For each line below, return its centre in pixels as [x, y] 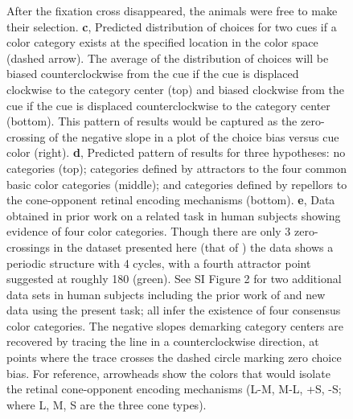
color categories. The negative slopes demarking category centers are [175, 325]
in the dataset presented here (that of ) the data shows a [193, 246]
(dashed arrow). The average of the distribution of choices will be [168, 58]
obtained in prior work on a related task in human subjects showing [174, 215]
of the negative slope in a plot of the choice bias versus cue [194, 136]
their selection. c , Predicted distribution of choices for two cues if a [172, 26]
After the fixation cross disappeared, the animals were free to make [172, 10]
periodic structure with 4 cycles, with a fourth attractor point [159, 263]
